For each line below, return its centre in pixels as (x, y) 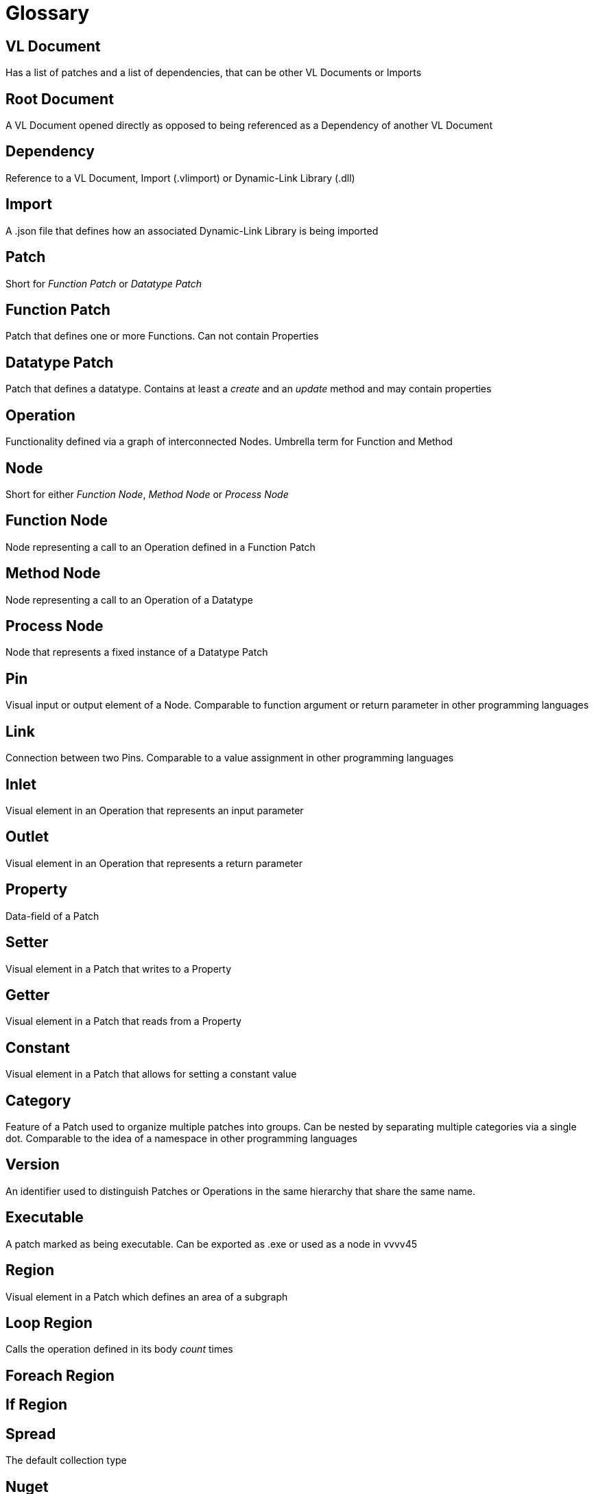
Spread (31, 1434)
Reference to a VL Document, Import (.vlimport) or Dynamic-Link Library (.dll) (180, 178)
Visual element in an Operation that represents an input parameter (155, 810)
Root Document (60, 99)
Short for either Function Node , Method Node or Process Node (147, 494)
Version (33, 1165)
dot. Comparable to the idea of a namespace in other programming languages (181, 1139)
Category (38, 1100)
